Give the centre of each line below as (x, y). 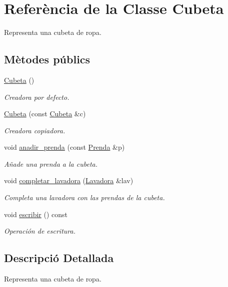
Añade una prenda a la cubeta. (51, 163)
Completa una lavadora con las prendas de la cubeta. (84, 197)
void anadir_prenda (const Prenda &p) (64, 147)
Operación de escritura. (40, 231)
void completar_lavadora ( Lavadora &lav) (69, 180)
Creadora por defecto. (37, 97)
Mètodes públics (47, 59)
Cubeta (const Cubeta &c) (45, 114)
